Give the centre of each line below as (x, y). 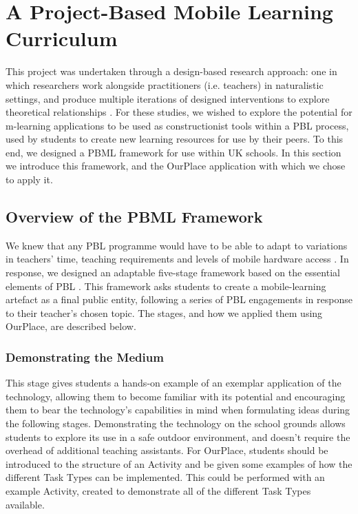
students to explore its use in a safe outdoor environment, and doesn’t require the (178, 436)
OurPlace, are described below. (71, 326)
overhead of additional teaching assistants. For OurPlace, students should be (167, 450)
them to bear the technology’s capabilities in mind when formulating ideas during (178, 410)
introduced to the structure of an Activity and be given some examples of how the (179, 463)
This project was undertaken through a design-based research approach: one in (171, 71)
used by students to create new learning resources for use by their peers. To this (175, 139)
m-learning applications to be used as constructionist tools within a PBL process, (177, 125)
